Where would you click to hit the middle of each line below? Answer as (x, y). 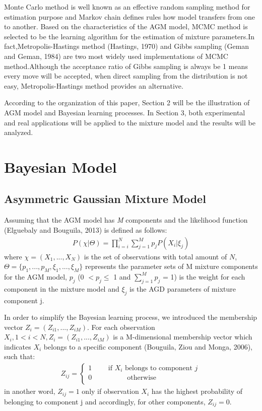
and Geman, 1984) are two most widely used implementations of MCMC (116, 56)
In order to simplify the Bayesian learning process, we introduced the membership (131, 317)
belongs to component (159, 368)
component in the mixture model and (62, 288)
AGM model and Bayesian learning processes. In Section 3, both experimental (125, 112)
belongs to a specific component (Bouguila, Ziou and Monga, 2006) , (148, 346)
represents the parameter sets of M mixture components (171, 266)
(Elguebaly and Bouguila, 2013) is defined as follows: (86, 229)
